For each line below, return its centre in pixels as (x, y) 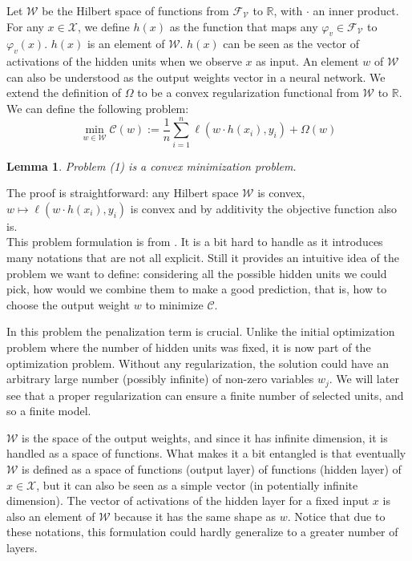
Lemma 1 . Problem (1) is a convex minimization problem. (151, 165)
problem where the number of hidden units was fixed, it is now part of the (189, 347)
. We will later (364, 379)
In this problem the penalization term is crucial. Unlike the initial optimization (201, 331)
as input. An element (307, 61)
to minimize (174, 304)
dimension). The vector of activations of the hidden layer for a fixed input (188, 500)
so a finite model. (49, 411)
